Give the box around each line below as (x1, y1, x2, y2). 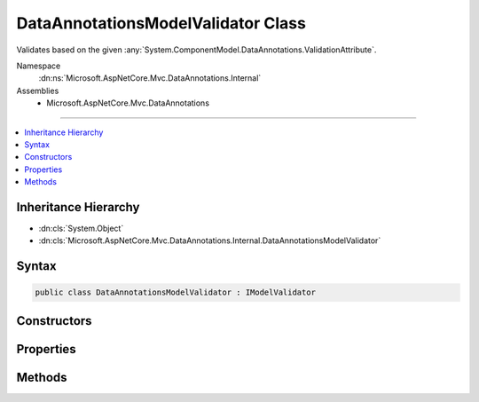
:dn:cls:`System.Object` (38, 223, 124, 233)
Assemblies (16, 85, 59, 96)
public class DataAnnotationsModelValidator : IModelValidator (35, 288, 317, 297)
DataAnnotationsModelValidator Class (16, 13, 306, 33)
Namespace (16, 60, 61, 71)
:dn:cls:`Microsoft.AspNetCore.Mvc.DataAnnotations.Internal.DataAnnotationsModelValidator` (38, 235, 381, 246)
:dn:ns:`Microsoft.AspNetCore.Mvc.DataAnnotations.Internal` (38, 73, 262, 83)
